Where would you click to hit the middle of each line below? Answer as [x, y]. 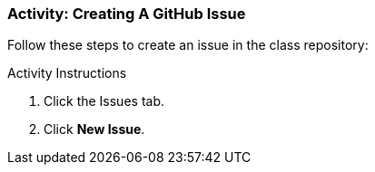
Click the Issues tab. [104, 101]
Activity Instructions [67, 73]
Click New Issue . [94, 129]
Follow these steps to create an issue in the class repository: [188, 45]
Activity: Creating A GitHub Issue [127, 14]
